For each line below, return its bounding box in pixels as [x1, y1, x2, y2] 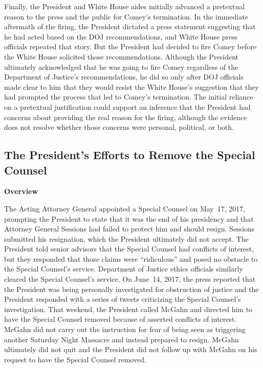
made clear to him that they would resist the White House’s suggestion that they [4, 81, 259, 92]
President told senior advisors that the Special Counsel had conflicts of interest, [4, 243, 254, 254]
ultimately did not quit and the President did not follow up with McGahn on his [4, 344, 257, 355]
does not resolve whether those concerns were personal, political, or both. [4, 122, 234, 132]
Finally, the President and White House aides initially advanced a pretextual [4, 1, 245, 11]
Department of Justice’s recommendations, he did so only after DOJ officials [4, 71, 244, 82]
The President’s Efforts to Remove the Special [4, 147, 255, 163]
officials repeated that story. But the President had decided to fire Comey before [4, 41, 257, 52]
